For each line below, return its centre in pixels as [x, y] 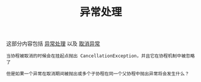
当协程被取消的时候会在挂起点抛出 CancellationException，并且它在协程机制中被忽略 [100, 56]
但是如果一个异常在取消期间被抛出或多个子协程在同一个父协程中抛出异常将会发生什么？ [98, 74]
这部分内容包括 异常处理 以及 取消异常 [53, 44]
